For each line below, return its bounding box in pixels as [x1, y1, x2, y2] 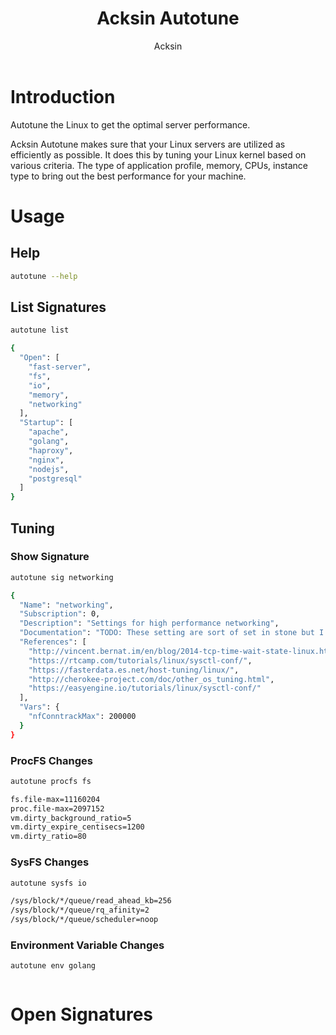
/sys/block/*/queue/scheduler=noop [10, 915, 159, 925]
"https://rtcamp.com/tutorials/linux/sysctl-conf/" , [28, 655, 253, 666]
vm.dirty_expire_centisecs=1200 [10, 822, 145, 832]
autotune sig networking [10, 572, 114, 582]
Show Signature [10, 550, 90, 564]
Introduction [10, 85, 116, 108]
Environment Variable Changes [10, 938, 165, 952]
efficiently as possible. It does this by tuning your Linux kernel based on [10, 148, 307, 161]
